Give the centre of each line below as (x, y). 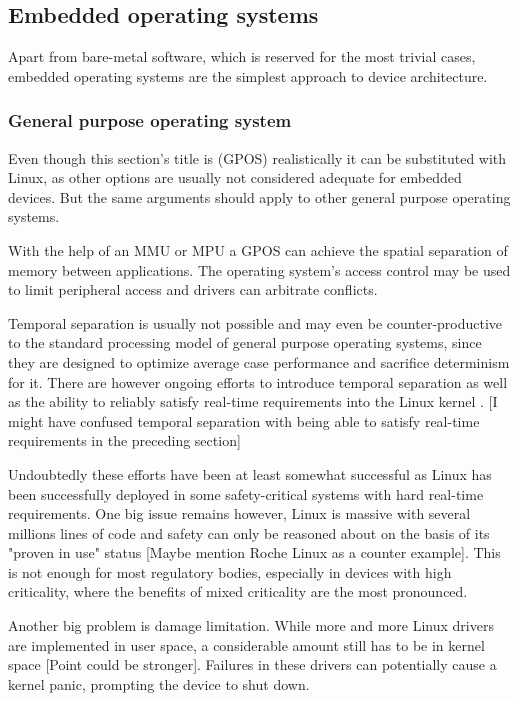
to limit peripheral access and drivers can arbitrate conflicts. (193, 289)
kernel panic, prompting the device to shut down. (159, 683)
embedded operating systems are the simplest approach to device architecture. (248, 75)
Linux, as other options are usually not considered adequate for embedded (235, 177)
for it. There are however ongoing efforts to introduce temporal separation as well (258, 381)
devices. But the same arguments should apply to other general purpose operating (259, 196)
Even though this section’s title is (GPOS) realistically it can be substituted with (257, 157)
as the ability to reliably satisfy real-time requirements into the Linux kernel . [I (253, 401)
